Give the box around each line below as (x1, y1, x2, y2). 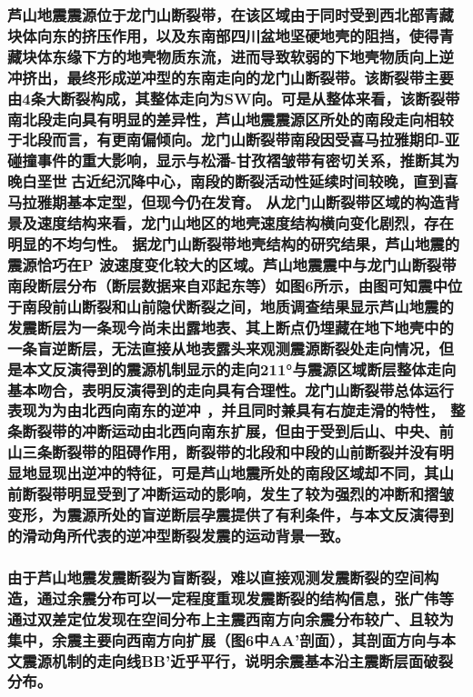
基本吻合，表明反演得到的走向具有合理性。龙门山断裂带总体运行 (7, 378, 454, 401)
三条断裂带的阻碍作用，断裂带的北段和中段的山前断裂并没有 (22, 441, 439, 463)
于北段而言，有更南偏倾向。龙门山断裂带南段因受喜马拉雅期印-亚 (7, 128, 460, 151)
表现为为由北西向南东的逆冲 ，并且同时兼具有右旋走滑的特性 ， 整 (7, 399, 466, 422)
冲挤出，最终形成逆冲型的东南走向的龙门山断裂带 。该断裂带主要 (7, 65, 454, 88)
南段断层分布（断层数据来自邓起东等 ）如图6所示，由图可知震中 (7, 274, 448, 296)
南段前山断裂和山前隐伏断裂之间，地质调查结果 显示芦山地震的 (22, 294, 454, 317)
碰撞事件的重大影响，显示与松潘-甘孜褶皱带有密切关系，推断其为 (7, 149, 460, 172)
